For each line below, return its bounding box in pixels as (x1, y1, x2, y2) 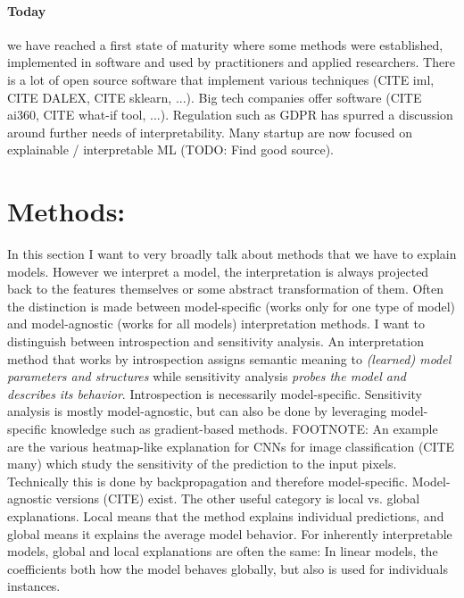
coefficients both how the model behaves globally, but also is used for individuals (7, 559, 449, 577)
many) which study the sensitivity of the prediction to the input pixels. (7, 454, 397, 473)
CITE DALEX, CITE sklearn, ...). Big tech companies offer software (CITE (7, 87, 422, 106)
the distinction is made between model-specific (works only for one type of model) (7, 296, 456, 315)
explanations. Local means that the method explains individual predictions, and (7, 506, 444, 525)
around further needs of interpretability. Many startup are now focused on (7, 122, 413, 141)
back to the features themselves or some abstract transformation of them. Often (7, 279, 444, 298)
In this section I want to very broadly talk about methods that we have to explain (7, 245, 457, 263)
